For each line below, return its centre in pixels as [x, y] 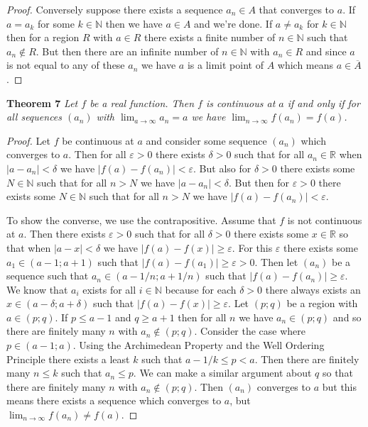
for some [56, 23]
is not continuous [325, 220]
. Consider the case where [250, 331]
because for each [201, 289]
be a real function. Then [142, 102]
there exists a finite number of [210, 37]
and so [347, 317]
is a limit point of [225, 65]
